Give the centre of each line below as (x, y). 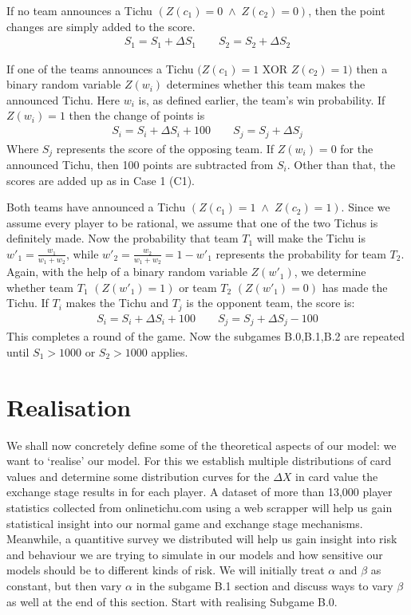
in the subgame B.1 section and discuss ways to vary (265, 585)
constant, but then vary (64, 585)
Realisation (69, 406)
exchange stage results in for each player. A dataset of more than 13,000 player (200, 492)
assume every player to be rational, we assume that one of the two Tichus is (192, 222)
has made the (355, 287)
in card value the (337, 476)
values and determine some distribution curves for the (138, 476)
